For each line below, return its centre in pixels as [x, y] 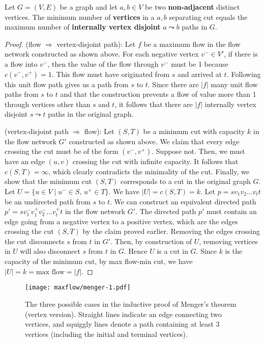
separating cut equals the [208, 17]
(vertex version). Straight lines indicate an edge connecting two [123, 314]
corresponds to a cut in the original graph [185, 181]
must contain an [231, 211]
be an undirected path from [48, 201]
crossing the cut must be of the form [62, 151]
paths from [22, 94]
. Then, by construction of [151, 241]
